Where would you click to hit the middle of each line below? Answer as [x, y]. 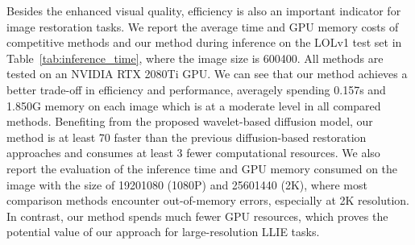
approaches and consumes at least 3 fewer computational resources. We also [193, 153]
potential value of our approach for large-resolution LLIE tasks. [163, 232]
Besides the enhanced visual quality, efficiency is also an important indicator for [204, 10]
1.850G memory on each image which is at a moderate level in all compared [194, 105]
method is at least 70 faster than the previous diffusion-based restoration [187, 137]
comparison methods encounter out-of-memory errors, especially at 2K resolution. [208, 200]
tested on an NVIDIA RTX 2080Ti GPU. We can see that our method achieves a [207, 74]
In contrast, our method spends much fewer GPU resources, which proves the [197, 216]
